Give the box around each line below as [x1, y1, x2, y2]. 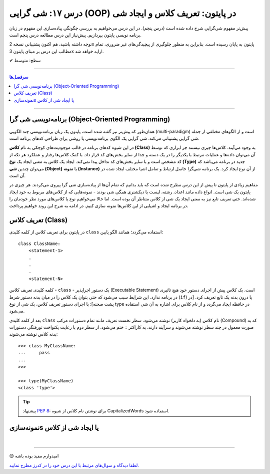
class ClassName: [18, 241, 60, 247]
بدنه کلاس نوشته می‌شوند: [9, 331, 58, 337]
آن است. [9, 172, 26, 178]
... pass [18, 350, 50, 356]
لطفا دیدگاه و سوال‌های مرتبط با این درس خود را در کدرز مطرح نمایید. [9, 462, 139, 468]
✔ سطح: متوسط [9, 58, 41, 64]
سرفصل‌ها [9, 74, 28, 80]
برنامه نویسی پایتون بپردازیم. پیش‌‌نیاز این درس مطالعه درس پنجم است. [9, 32, 142, 38]
